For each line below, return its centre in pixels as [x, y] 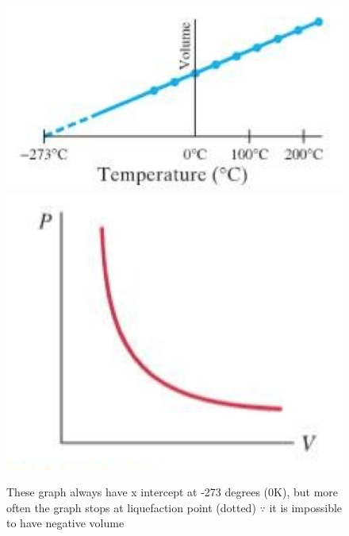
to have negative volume [65, 523]
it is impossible [306, 507]
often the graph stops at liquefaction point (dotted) [131, 507]
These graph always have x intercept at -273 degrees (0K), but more [172, 492]
